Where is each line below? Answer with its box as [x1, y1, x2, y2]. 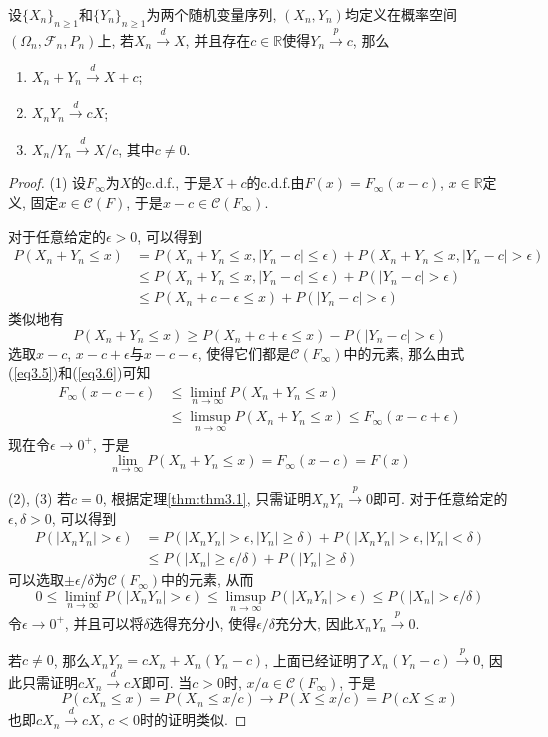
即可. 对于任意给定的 [373, 488, 508, 509]
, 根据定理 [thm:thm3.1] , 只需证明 [102, 488, 312, 509]
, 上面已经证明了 [264, 649, 371, 670]
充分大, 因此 [275, 612, 354, 633]
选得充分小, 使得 [149, 612, 257, 633]
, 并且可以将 [64, 612, 144, 633]
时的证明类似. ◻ [140, 709, 247, 730]
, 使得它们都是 [197, 342, 291, 363]
